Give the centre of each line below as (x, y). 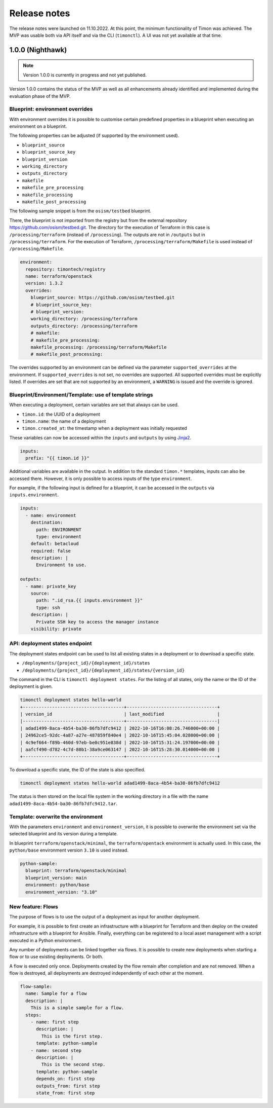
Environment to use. (61, 565)
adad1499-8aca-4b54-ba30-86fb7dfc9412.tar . (63, 803)
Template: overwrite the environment (56, 817)
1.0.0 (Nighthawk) (38, 50)
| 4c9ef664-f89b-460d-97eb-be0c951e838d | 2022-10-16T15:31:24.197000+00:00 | (120, 742)
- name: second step (56, 1050)
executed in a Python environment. (46, 940)
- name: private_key (51, 586)
